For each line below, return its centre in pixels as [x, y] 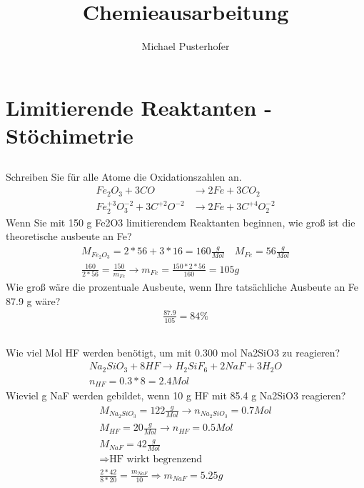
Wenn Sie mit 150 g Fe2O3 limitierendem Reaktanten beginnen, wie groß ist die [181, 222]
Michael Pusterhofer [186, 46]
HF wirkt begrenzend [156, 460]
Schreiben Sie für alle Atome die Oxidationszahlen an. [124, 177]
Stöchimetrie [70, 135]
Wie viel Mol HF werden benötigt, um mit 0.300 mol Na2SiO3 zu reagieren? [173, 353]
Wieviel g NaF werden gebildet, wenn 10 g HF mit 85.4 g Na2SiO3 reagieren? [176, 395]
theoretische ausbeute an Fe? [69, 236]
